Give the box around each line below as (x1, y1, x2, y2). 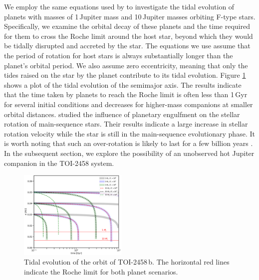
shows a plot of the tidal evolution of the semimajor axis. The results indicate (4, 79, 242, 90)
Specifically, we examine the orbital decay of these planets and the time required (4, 21, 250, 31)
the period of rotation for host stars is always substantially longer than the (4, 50, 233, 60)
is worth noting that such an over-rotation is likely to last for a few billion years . (4, 138, 253, 148)
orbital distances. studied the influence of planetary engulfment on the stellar (4, 109, 240, 119)
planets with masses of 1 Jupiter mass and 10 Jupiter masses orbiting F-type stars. (4, 11, 256, 21)
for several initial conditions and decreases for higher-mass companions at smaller (4, 99, 253, 109)
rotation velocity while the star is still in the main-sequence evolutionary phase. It (4, 128, 255, 139)
